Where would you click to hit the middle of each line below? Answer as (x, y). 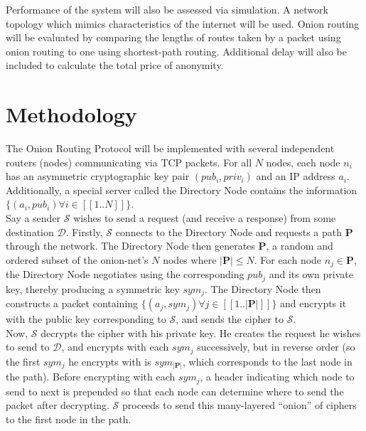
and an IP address (296, 176)
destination (30, 232)
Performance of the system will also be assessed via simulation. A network (167, 9)
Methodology (71, 114)
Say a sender (33, 218)
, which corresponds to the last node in (268, 361)
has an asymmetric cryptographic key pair (98, 176)
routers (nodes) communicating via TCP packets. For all (129, 162)
